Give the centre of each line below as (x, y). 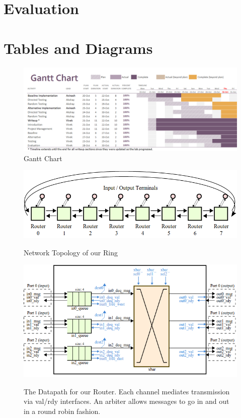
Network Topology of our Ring (71, 252)
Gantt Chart (43, 158)
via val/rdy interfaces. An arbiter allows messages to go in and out (127, 401)
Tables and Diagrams (78, 48)
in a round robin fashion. (62, 411)
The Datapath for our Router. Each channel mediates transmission (127, 391)
